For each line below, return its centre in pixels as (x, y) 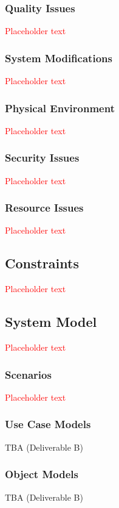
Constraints (42, 263)
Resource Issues (44, 208)
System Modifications (59, 58)
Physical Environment (60, 108)
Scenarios (28, 374)
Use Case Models (48, 424)
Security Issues (42, 158)
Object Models (42, 474)
